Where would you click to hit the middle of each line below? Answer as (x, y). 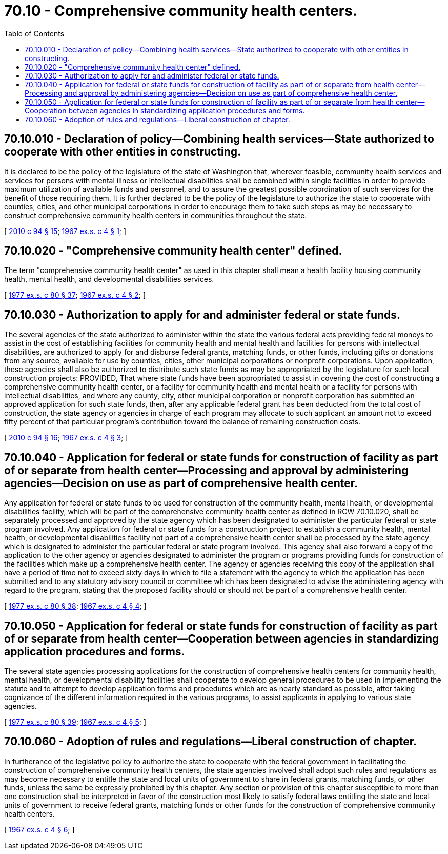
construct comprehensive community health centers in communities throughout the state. (156, 215)
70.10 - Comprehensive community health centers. (181, 11)
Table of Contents (34, 33)
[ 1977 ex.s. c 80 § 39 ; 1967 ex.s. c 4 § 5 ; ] (75, 722)
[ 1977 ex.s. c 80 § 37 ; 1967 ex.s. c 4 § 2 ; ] (75, 295)
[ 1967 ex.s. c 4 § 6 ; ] (39, 829)
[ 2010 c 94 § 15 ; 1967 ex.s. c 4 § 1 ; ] (65, 231)
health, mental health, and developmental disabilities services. (109, 279)
